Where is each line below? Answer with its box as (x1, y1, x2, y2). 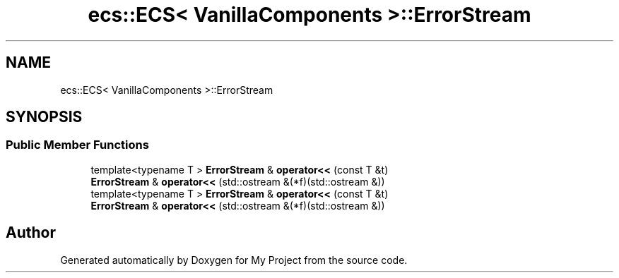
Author (6, 224, 56, 242)
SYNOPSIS (6, 108, 83, 126)
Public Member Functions (6, 138, 149, 152)
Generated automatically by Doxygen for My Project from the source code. (60, 253, 408, 266)
